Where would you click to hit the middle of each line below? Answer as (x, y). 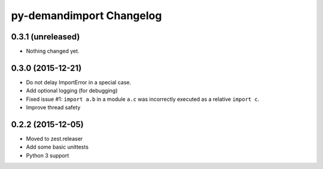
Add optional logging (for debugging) (72, 91)
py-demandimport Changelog (86, 16)
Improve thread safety (53, 107)
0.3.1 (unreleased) (45, 37)
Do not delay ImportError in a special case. (79, 82)
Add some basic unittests (57, 147)
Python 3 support (48, 155)
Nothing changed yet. (53, 51)
